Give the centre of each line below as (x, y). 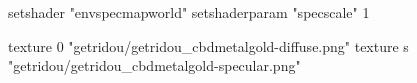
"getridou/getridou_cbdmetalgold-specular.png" (154, 65)
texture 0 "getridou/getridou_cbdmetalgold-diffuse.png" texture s (208, 45)
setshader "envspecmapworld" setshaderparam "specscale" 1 (189, 12)
